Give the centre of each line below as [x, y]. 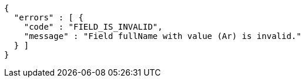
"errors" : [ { [48, 17]
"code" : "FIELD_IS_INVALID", [93, 27]
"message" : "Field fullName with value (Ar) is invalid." [162, 36]
